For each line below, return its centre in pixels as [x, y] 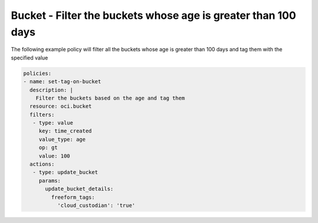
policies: [37, 73]
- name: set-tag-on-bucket [62, 82]
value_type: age [62, 139]
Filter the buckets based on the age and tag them [110, 98]
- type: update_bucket [65, 172]
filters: [42, 114]
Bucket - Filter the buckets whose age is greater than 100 [154, 15]
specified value [29, 58]
